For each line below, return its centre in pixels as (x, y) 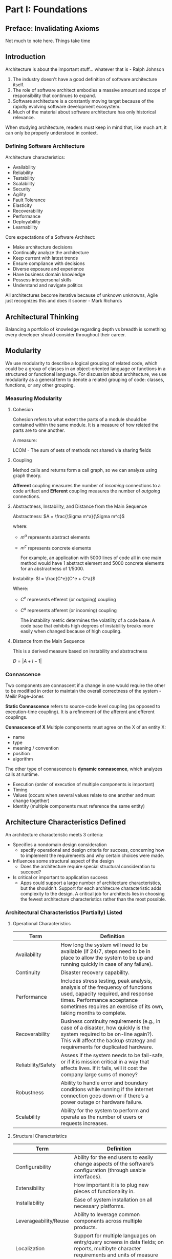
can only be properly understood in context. (52, 132)
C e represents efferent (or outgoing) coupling (68, 599)
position (21, 753)
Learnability (25, 227)
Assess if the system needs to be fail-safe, (112, 1055)
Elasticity (22, 205)
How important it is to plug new (111, 1185)
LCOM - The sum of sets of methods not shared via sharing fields (82, 450)
